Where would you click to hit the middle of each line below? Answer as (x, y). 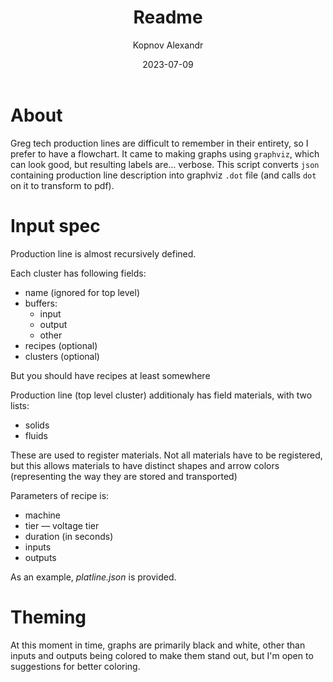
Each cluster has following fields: (78, 273)
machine (43, 515)
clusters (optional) (62, 356)
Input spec (55, 225)
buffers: (41, 303)
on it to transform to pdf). (62, 185)
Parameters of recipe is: (60, 495)
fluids (36, 435)
